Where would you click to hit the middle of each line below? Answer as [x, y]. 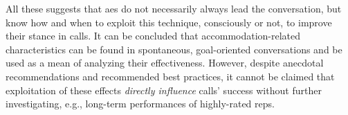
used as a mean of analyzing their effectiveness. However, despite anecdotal [165, 63]
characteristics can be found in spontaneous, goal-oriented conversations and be [174, 49]
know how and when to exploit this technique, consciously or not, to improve [169, 22]
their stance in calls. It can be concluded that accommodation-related [153, 36]
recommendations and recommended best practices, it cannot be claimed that [170, 76]
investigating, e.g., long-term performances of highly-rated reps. [140, 104]
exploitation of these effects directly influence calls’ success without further [164, 90]
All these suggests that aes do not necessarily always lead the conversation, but [174, 8]
